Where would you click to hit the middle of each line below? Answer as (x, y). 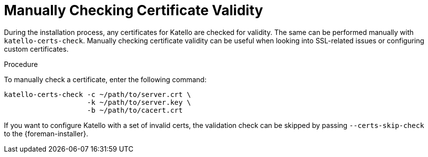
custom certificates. (36, 49)
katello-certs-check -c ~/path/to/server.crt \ (98, 94)
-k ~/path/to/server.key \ (139, 102)
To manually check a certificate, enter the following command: (105, 79)
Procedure (21, 64)
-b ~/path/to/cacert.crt (135, 110)
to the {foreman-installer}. (46, 133)
